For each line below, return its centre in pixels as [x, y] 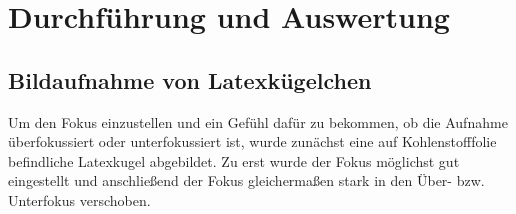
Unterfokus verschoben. [79, 199]
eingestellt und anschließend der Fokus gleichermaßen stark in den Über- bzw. [246, 180]
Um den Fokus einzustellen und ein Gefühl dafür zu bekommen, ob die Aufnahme [258, 121]
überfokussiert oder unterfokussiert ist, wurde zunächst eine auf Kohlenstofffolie [252, 141]
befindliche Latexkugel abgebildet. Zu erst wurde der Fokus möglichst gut [234, 160]
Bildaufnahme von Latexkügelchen [190, 79]
